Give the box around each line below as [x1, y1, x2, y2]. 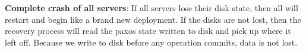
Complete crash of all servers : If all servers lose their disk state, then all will [5, 2, 298, 13]
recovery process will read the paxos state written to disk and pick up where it [5, 25, 291, 37]
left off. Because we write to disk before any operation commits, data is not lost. [5, 36, 298, 48]
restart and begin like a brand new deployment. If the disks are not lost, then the [5, 13, 301, 25]
